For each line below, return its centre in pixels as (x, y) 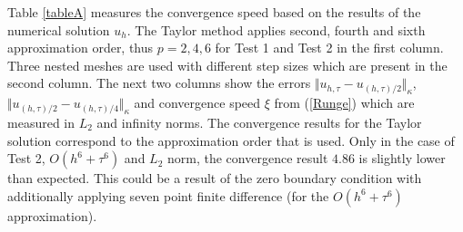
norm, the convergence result (248, 158)
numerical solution (59, 29)
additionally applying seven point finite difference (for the (168, 195)
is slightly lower (402, 158)
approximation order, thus (81, 48)
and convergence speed (197, 103)
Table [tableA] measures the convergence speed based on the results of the (214, 12)
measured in (41, 122)
